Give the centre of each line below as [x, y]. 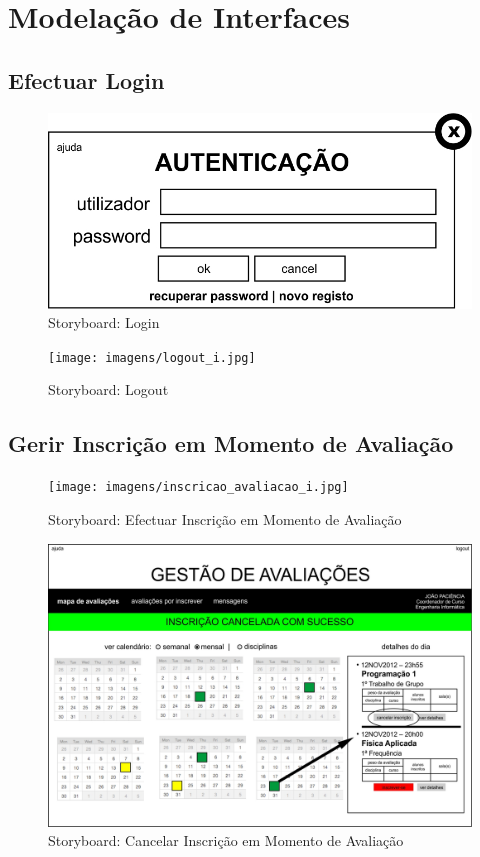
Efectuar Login [86, 79]
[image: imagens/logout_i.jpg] [152, 357]
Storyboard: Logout [108, 389]
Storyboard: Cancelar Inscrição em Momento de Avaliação [226, 840]
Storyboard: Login [104, 322]
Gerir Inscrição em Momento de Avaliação [231, 443]
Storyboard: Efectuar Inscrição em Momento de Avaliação [225, 518]
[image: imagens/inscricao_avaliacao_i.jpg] [198, 487]
